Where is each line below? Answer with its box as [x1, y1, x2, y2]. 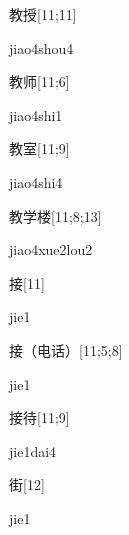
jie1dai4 [9, 440, 57, 461]
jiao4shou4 [9, 37, 74, 58]
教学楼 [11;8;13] [9, 205, 102, 226]
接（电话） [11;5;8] [9, 339, 123, 360]
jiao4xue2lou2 [9, 239, 93, 260]
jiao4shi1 [9, 104, 63, 125]
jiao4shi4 [9, 171, 63, 192]
